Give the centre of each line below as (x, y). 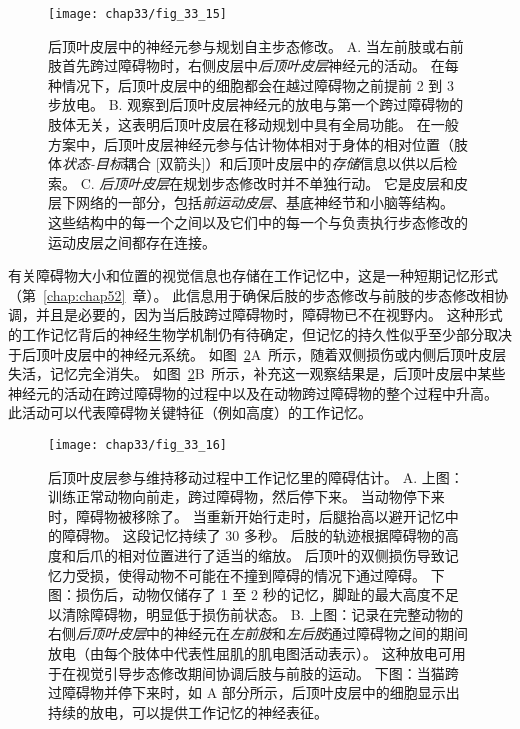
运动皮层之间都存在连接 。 (132, 241)
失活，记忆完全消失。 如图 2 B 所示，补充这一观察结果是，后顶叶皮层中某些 (257, 373)
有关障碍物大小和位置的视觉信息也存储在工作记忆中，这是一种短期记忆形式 (253, 275)
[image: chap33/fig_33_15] (137, 14)
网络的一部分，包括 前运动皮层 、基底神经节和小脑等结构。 (264, 202)
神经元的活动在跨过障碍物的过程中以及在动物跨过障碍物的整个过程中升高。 (253, 392)
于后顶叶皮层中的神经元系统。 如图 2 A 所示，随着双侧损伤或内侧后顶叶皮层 (257, 353)
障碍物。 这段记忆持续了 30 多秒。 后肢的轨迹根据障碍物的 (253, 535)
